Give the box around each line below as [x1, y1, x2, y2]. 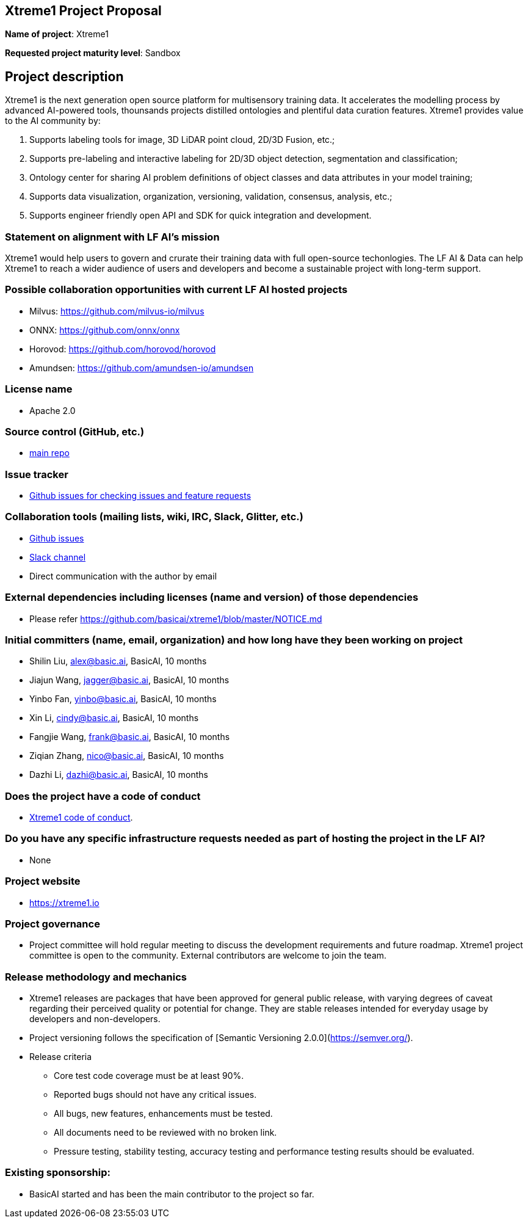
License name [5, 383, 73, 396]
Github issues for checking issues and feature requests [29, 490, 251, 501]
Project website [5, 875, 81, 888]
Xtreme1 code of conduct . [29, 812, 133, 823]
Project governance [5, 917, 100, 930]
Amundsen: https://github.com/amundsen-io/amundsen [29, 362, 254, 373]
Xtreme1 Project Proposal [5, 3, 162, 18]
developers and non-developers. [29, 1014, 161, 1025]
